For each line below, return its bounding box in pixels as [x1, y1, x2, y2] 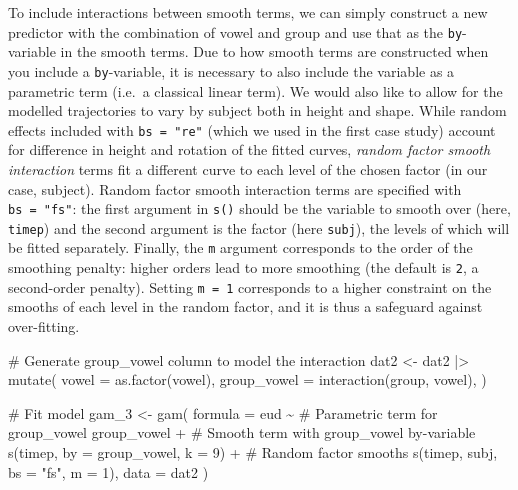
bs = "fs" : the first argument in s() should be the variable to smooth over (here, [8, 198, 511, 219]
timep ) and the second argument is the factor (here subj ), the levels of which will [8, 217, 510, 238]
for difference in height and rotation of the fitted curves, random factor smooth [8, 139, 491, 160]
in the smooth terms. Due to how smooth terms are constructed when [60, 41, 489, 62]
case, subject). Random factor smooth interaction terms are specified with [8, 178, 462, 199]
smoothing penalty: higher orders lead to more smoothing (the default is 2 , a [8, 257, 479, 278]
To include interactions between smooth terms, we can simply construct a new [8, 2, 488, 22]
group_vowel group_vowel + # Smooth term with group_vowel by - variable [8, 422, 476, 443]
